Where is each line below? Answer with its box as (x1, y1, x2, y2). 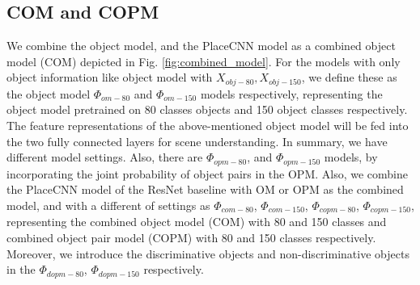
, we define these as (301, 69, 397, 86)
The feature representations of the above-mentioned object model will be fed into (6, 117, 409, 134)
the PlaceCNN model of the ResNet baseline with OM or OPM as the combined (6, 181, 404, 198)
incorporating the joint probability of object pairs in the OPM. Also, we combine (6, 165, 409, 182)
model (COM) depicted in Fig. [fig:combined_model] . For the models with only (6, 52, 401, 69)
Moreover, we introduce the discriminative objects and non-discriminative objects (6, 245, 409, 262)
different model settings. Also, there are (6, 149, 203, 166)
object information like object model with (6, 69, 213, 86)
